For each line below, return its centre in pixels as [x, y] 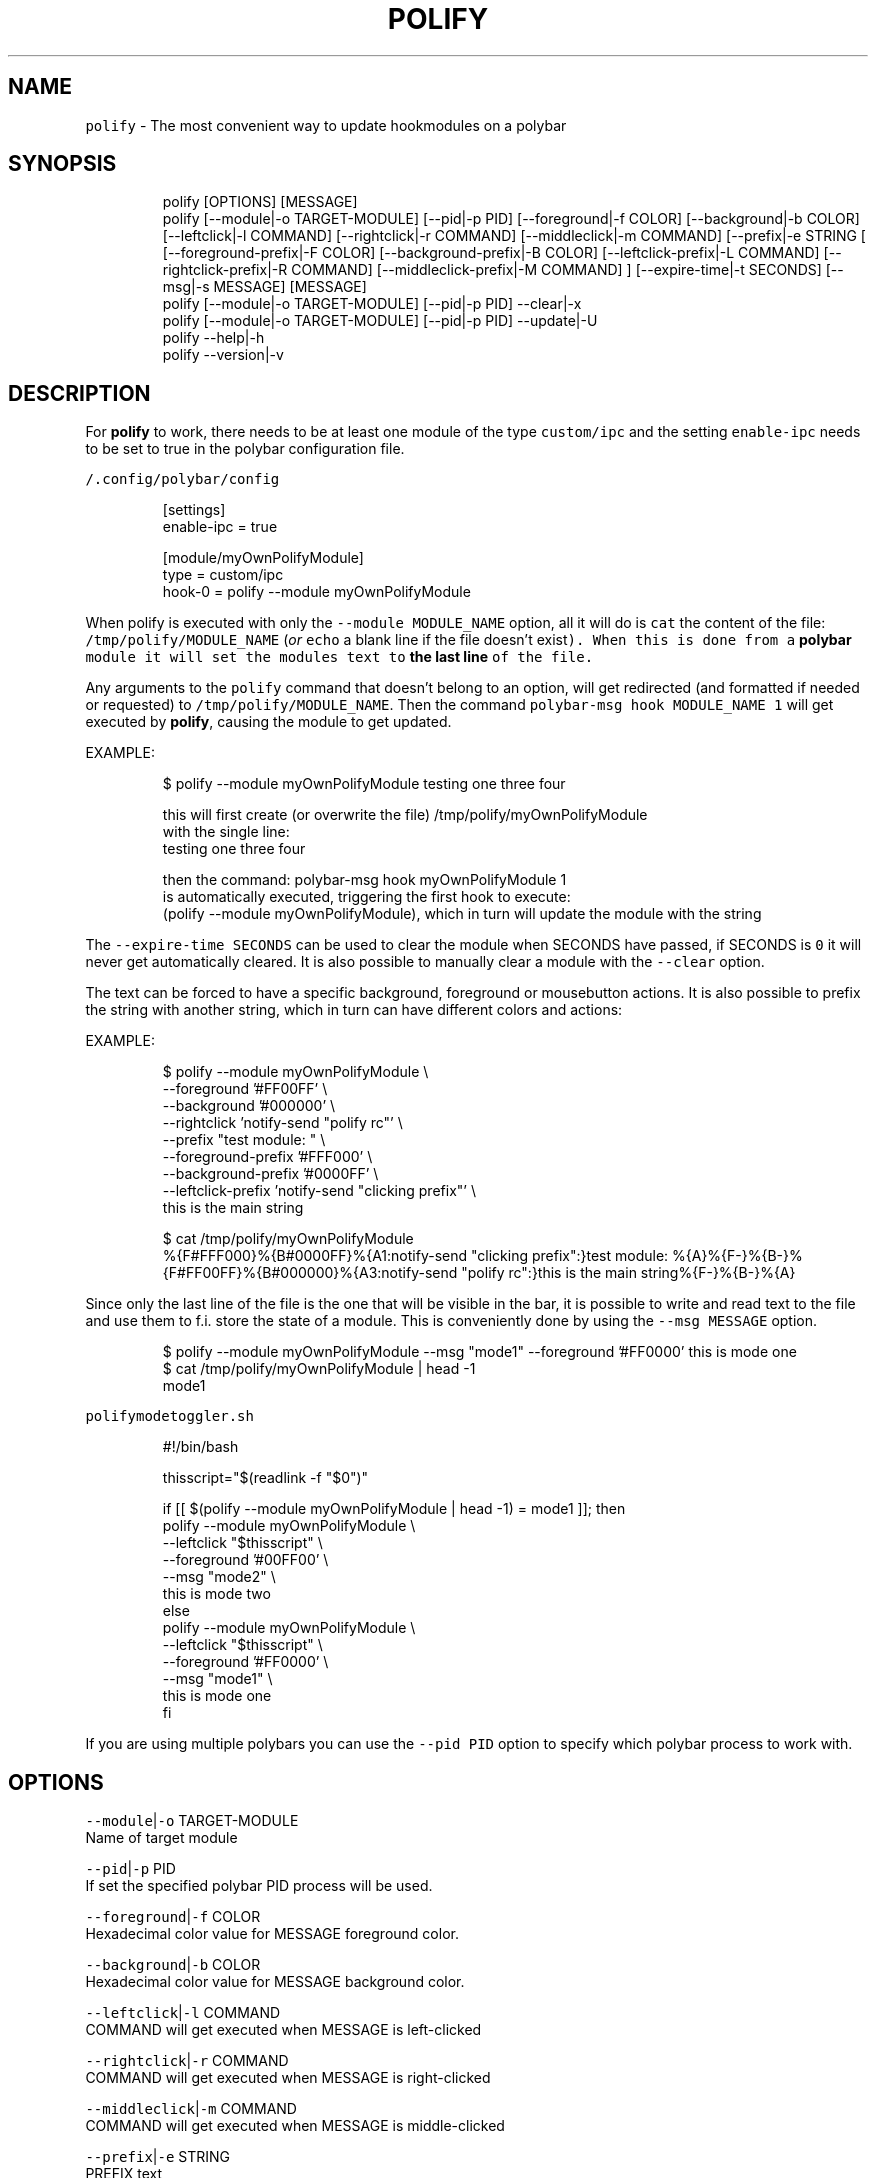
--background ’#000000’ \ [249, 1106]
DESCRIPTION [79, 393]
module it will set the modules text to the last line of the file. [339, 657]
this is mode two [216, 1594]
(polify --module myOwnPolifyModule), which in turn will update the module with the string [462, 914]
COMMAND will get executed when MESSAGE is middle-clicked [295, 2126]
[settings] [194, 510]
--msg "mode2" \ [219, 1577]
